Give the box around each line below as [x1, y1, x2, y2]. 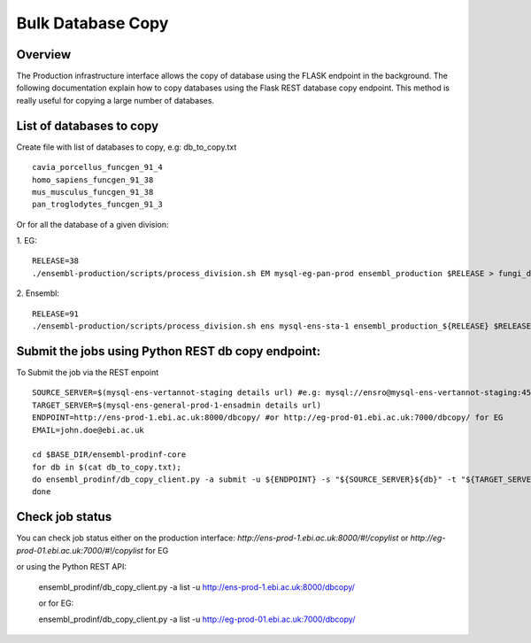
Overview [16, 47, 72, 62]
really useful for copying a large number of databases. [16, 95, 215, 105]
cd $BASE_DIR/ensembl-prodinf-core [32, 450, 187, 460]
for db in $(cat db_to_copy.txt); [32, 461, 181, 472]
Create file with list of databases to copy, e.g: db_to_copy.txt [16, 142, 237, 152]
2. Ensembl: [16, 288, 60, 298]
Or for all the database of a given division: [16, 219, 169, 229]
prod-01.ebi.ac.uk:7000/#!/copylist [16, 545, 143, 555]
